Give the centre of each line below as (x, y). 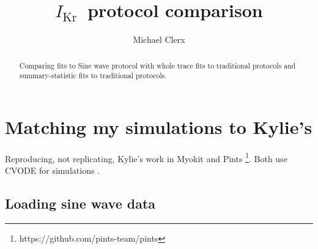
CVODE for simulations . (52, 170)
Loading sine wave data (80, 203)
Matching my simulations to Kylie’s (159, 126)
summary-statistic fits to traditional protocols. (93, 76)
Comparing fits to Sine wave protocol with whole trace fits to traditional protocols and (157, 65)
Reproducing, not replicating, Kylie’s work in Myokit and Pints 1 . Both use (146, 157)
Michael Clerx (159, 39)
